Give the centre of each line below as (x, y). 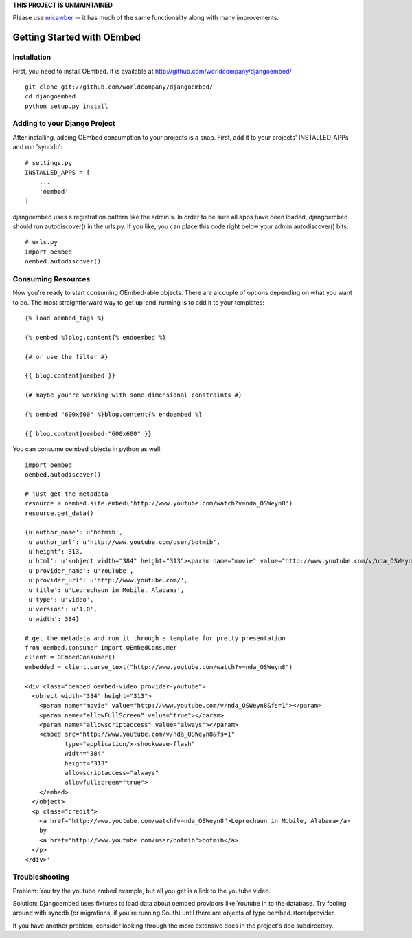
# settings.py (48, 163)
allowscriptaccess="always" (112, 773)
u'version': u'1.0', (63, 609)
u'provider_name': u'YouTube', (81, 570)
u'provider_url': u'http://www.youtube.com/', (108, 580)
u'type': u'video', (61, 600)
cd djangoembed (50, 97)
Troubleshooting (41, 877)
